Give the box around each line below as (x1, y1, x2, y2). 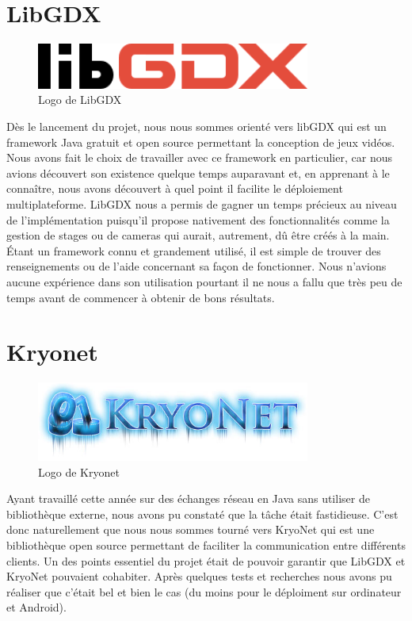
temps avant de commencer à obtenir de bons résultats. (6, 289, 275, 305)
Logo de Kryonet (38, 463, 120, 480)
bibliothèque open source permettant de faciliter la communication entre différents (6, 536, 406, 553)
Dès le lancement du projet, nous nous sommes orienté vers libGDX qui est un (6, 118, 387, 134)
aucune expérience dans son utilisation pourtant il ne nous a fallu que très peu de (6, 273, 402, 289)
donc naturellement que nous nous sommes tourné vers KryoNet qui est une (6, 521, 375, 538)
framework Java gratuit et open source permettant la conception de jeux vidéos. (6, 133, 395, 150)
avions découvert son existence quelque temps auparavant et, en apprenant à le (6, 164, 390, 181)
